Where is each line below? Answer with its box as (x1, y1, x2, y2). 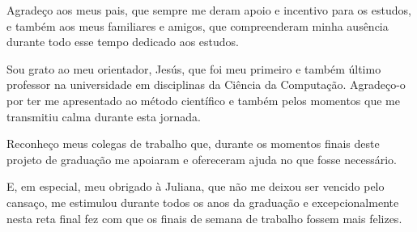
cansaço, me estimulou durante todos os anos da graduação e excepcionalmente (6, 193, 399, 210)
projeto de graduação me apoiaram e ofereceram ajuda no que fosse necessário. (6, 150, 397, 167)
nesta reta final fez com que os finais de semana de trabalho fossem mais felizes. (6, 209, 402, 226)
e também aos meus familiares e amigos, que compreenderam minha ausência (6, 17, 389, 34)
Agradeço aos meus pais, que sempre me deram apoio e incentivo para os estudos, (6, 2, 411, 18)
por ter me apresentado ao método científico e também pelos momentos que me (6, 91, 400, 108)
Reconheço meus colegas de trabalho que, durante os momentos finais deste (6, 135, 380, 152)
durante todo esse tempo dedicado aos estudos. (6, 33, 240, 50)
